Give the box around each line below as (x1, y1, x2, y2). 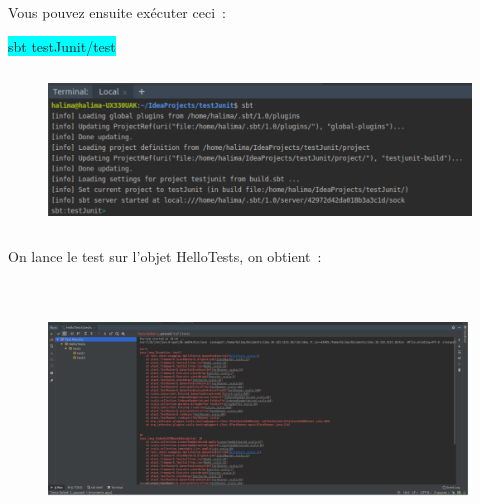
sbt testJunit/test (8, 35, 116, 56)
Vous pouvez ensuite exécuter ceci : (8, 2, 226, 22)
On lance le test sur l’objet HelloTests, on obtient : (8, 246, 322, 267)
